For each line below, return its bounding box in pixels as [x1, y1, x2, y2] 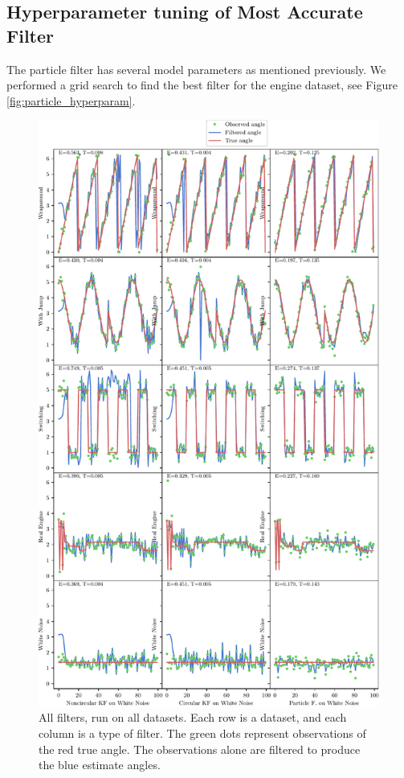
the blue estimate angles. [39, 756, 161, 773]
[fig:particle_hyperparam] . [6, 92, 136, 109]
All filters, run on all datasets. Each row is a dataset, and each [39, 709, 347, 726]
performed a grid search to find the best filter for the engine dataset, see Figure [6, 76, 398, 93]
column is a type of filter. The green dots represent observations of [39, 725, 366, 742]
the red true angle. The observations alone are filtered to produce [39, 740, 361, 757]
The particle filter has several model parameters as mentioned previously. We [6, 60, 386, 77]
